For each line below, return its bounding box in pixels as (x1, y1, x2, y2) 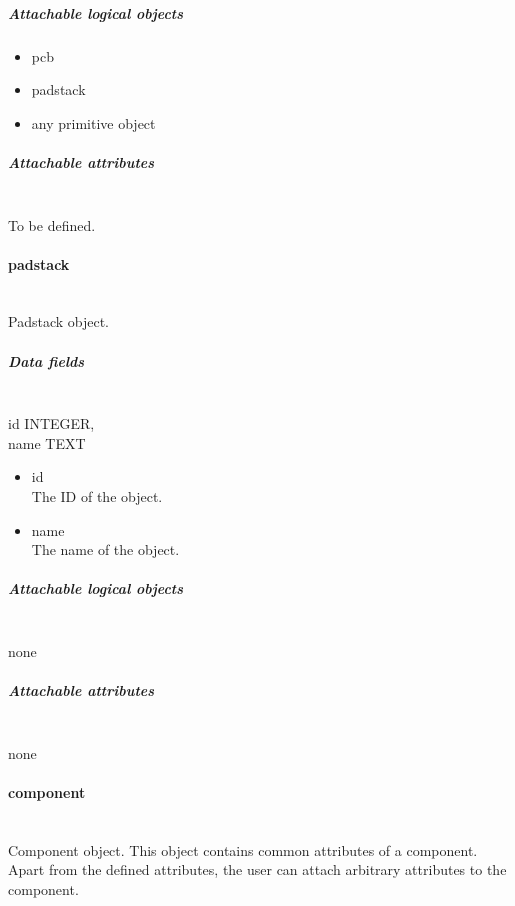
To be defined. (8, 214, 96, 235)
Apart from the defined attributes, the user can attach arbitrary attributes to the (8, 859, 507, 880)
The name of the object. (31, 539, 180, 560)
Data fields (8, 350, 85, 371)
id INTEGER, (8, 413, 95, 434)
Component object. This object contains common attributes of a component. (8, 839, 478, 860)
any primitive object (31, 112, 156, 133)
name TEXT (8, 432, 86, 453)
